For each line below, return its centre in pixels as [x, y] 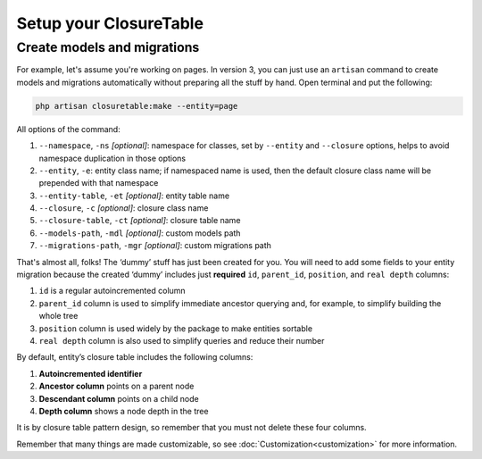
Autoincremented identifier [91, 373]
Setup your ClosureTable [110, 23]
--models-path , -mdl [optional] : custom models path [140, 233]
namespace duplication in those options [112, 158]
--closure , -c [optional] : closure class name [124, 208]
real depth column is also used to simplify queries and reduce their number [182, 341]
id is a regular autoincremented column [112, 291]
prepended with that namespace [99, 183]
